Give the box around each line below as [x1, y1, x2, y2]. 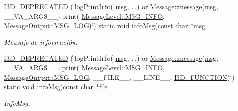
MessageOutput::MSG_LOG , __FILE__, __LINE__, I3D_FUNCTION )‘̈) [4, 72, 235, 82]
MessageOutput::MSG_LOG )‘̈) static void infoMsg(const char [4, 20, 188, 31]
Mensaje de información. [4, 36, 78, 47]
